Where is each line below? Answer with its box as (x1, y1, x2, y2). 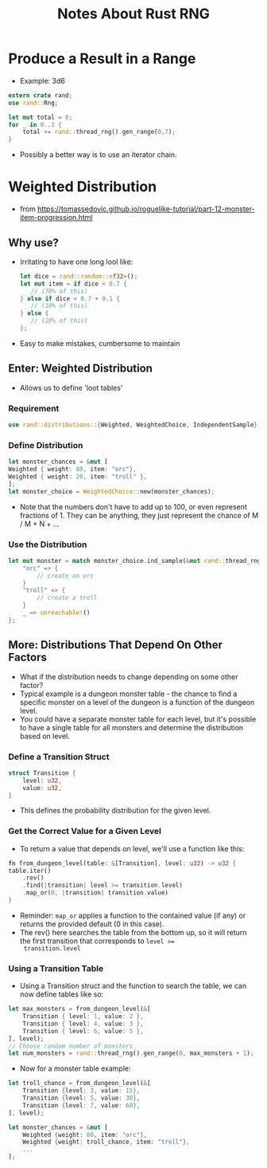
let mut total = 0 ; (8, 113, 73, 121)
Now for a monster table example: (19, 1064, 131, 1073)
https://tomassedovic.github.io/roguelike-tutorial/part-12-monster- (37, 204, 256, 214)
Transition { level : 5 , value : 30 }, (22, 1094, 141, 1103)
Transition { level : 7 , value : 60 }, (22, 1101, 141, 1109)
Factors (8, 651, 48, 664)
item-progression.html (19, 213, 93, 222)
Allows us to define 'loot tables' (19, 383, 123, 392)
